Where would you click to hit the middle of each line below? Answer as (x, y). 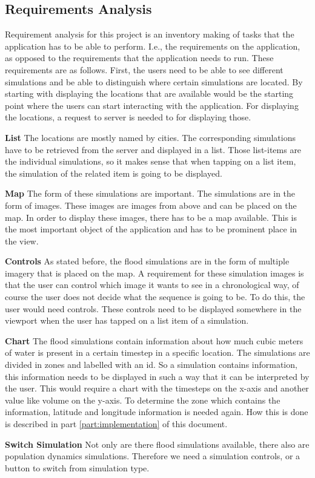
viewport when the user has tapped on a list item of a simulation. (127, 320)
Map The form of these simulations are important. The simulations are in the (150, 193)
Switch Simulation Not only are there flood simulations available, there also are (157, 444)
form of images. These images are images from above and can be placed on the (151, 205)
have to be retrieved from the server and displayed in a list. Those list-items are (153, 149)
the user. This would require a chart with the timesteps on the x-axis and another (157, 388)
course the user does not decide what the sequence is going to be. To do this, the (155, 297)
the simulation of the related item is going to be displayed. (114, 173)
